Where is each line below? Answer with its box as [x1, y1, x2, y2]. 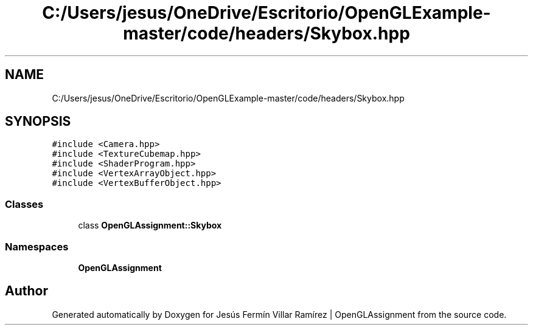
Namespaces [5, 240, 69, 253]
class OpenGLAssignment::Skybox [78, 220, 222, 231]
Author [5, 283, 48, 299]
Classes [5, 198, 44, 210]
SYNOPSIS [5, 114, 71, 129]
